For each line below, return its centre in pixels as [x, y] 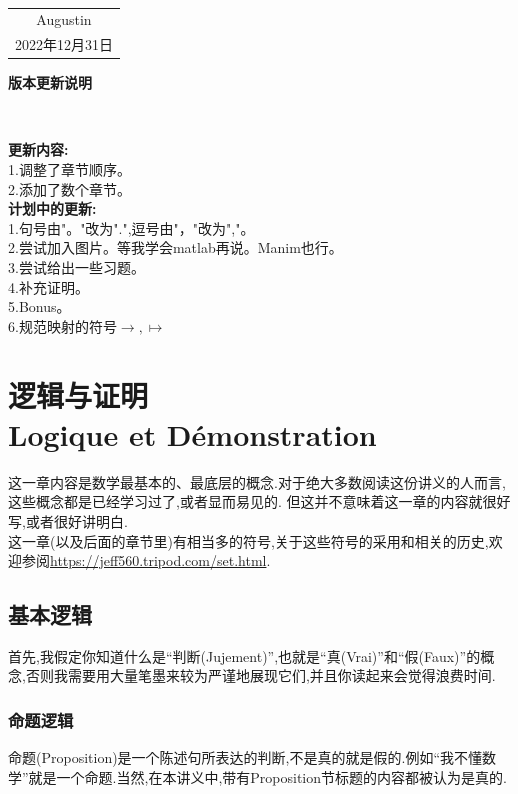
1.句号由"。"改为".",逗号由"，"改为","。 [131, 227]
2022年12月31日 [64, 44]
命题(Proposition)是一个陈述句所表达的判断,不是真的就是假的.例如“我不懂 [245, 757]
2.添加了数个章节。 [69, 188]
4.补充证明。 [48, 286]
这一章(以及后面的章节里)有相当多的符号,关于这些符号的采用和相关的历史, [248, 540]
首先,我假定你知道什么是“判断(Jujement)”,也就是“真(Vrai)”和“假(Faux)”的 [244, 655]
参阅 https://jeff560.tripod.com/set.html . [146, 560]
